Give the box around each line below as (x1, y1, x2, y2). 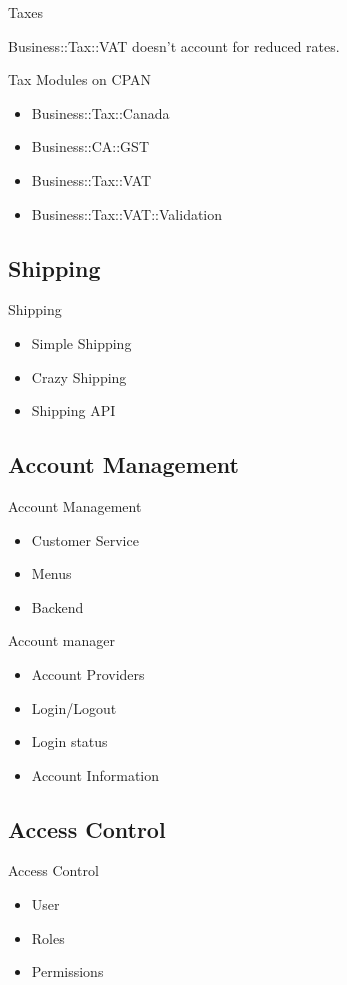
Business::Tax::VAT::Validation (31, 203, 223, 224)
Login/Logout (31, 697, 117, 718)
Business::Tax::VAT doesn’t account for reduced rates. (8, 35, 340, 56)
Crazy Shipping (31, 366, 127, 387)
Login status (31, 731, 108, 752)
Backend (31, 596, 84, 617)
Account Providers (31, 663, 145, 684)
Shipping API (31, 400, 116, 421)
